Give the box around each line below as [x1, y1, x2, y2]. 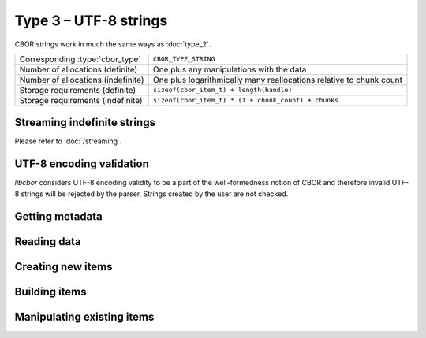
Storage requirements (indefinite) [19, 95, 143, 106]
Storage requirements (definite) [19, 84, 136, 95]
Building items [14, 284, 87, 299]
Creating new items [14, 260, 113, 273]
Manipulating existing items [14, 310, 155, 323]
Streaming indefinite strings [14, 116, 155, 129]
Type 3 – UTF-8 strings [14, 12, 168, 29]
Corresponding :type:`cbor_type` [19, 54, 141, 65]
